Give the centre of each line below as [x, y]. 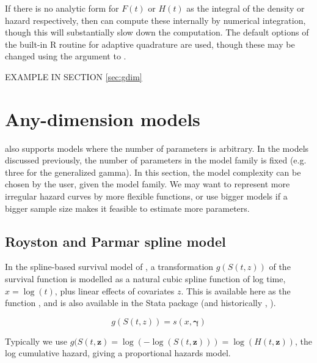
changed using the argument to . [66, 56]
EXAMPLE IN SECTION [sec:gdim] [74, 76]
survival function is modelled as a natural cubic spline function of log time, [145, 279]
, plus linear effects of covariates [115, 290]
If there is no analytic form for [62, 8]
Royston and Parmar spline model [115, 241]
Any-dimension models [103, 118]
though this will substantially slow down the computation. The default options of [157, 32]
